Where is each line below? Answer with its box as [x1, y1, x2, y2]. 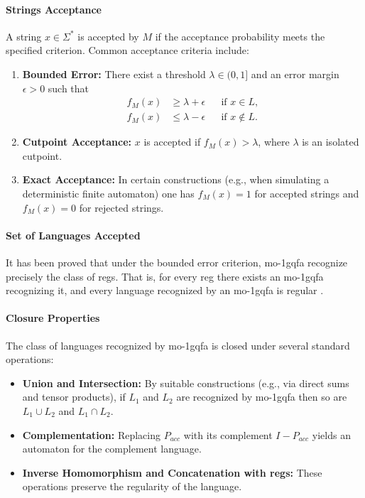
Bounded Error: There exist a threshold [22, 66, 206, 81]
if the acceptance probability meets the [155, 28, 325, 43]
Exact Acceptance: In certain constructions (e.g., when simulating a [22, 172, 329, 187]
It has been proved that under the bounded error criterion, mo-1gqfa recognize [6, 255, 348, 269]
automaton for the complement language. [22, 441, 202, 456]
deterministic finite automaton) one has [22, 186, 195, 201]
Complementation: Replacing [22, 427, 160, 442]
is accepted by [77, 28, 139, 43]
